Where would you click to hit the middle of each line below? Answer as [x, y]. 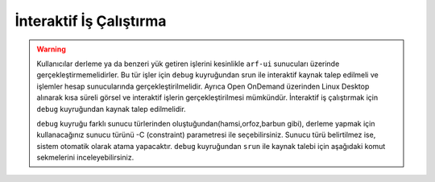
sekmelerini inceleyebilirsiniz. [85, 158]
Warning [51, 49]
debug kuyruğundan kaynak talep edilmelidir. [111, 109]
